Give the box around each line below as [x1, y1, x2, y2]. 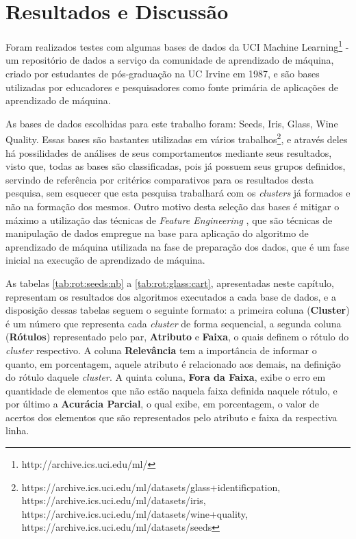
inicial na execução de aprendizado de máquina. [5, 253, 205, 267]
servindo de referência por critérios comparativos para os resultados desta [5, 172, 314, 186]
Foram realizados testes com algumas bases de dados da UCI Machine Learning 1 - [5, 38, 349, 53]
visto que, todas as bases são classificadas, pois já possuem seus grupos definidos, [5, 159, 346, 173]
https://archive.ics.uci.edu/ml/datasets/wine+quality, [21, 506, 248, 521]
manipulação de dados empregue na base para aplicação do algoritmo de [5, 226, 309, 240]
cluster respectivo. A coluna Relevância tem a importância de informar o [5, 342, 317, 357]
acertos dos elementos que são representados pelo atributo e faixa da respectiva [5, 410, 338, 424]
